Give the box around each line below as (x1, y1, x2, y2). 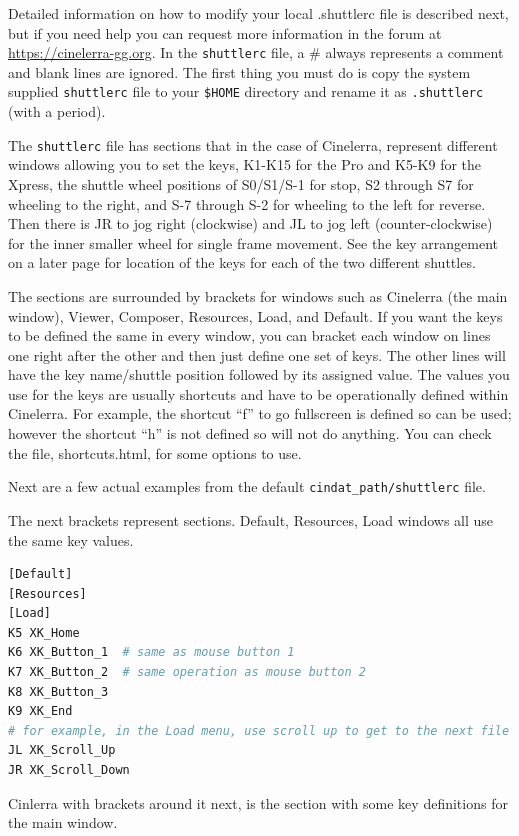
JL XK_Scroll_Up (8, 743, 116, 758)
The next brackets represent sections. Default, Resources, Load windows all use (8, 509, 494, 530)
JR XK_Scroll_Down (8, 763, 130, 778)
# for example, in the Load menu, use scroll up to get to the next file (8, 723, 510, 738)
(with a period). (8, 101, 106, 122)
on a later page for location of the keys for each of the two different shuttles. (8, 252, 476, 273)
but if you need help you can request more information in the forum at (8, 22, 442, 43)
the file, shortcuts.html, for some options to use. (8, 442, 302, 463)
